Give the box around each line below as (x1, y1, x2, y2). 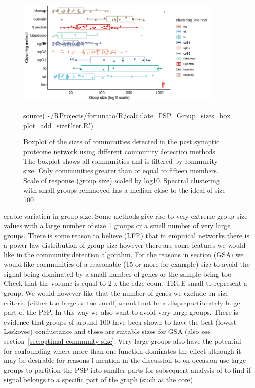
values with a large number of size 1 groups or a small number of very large (4, 220, 231, 230)
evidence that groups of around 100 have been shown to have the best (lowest (4, 316, 237, 327)
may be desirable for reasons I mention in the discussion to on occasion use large (4, 355, 246, 365)
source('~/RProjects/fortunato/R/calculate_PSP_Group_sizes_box (23, 110, 231, 120)
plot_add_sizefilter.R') (23, 120, 93, 130)
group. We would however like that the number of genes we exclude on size (4, 288, 229, 298)
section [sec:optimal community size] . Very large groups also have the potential (4, 336, 241, 346)
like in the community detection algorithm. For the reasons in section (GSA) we (4, 249, 244, 259)
